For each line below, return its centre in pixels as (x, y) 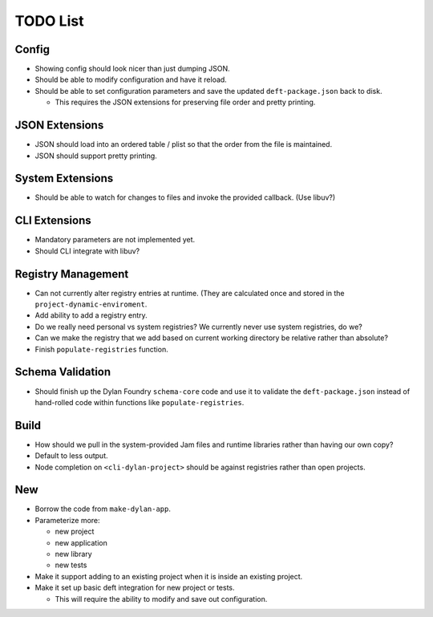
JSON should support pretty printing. (96, 156)
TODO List (49, 21)
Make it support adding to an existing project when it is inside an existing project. (169, 576)
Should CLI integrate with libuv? (87, 251)
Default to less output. (71, 456)
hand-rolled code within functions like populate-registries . (140, 402)
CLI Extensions (53, 221)
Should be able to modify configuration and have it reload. (131, 79)
